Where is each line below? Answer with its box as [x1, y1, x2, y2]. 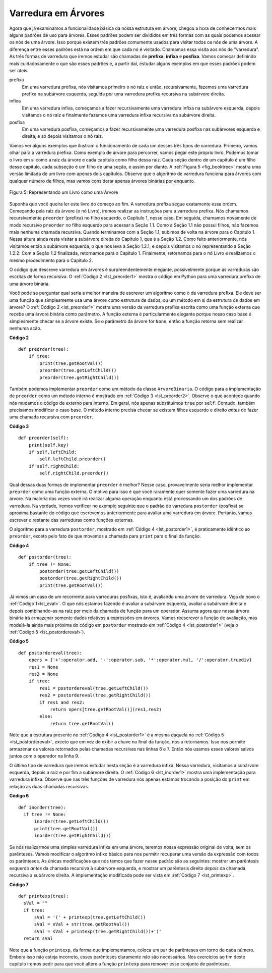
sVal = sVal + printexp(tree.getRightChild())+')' [34, 929, 162, 934]
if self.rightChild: [28, 463, 80, 469]
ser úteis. [9, 67, 29, 73]
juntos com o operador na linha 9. [9, 753, 80, 759]
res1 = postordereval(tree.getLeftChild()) [39, 685, 149, 691]
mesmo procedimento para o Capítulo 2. [9, 257, 93, 263]
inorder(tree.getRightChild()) [34, 833, 112, 839]
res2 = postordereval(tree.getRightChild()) [39, 692, 151, 698]
